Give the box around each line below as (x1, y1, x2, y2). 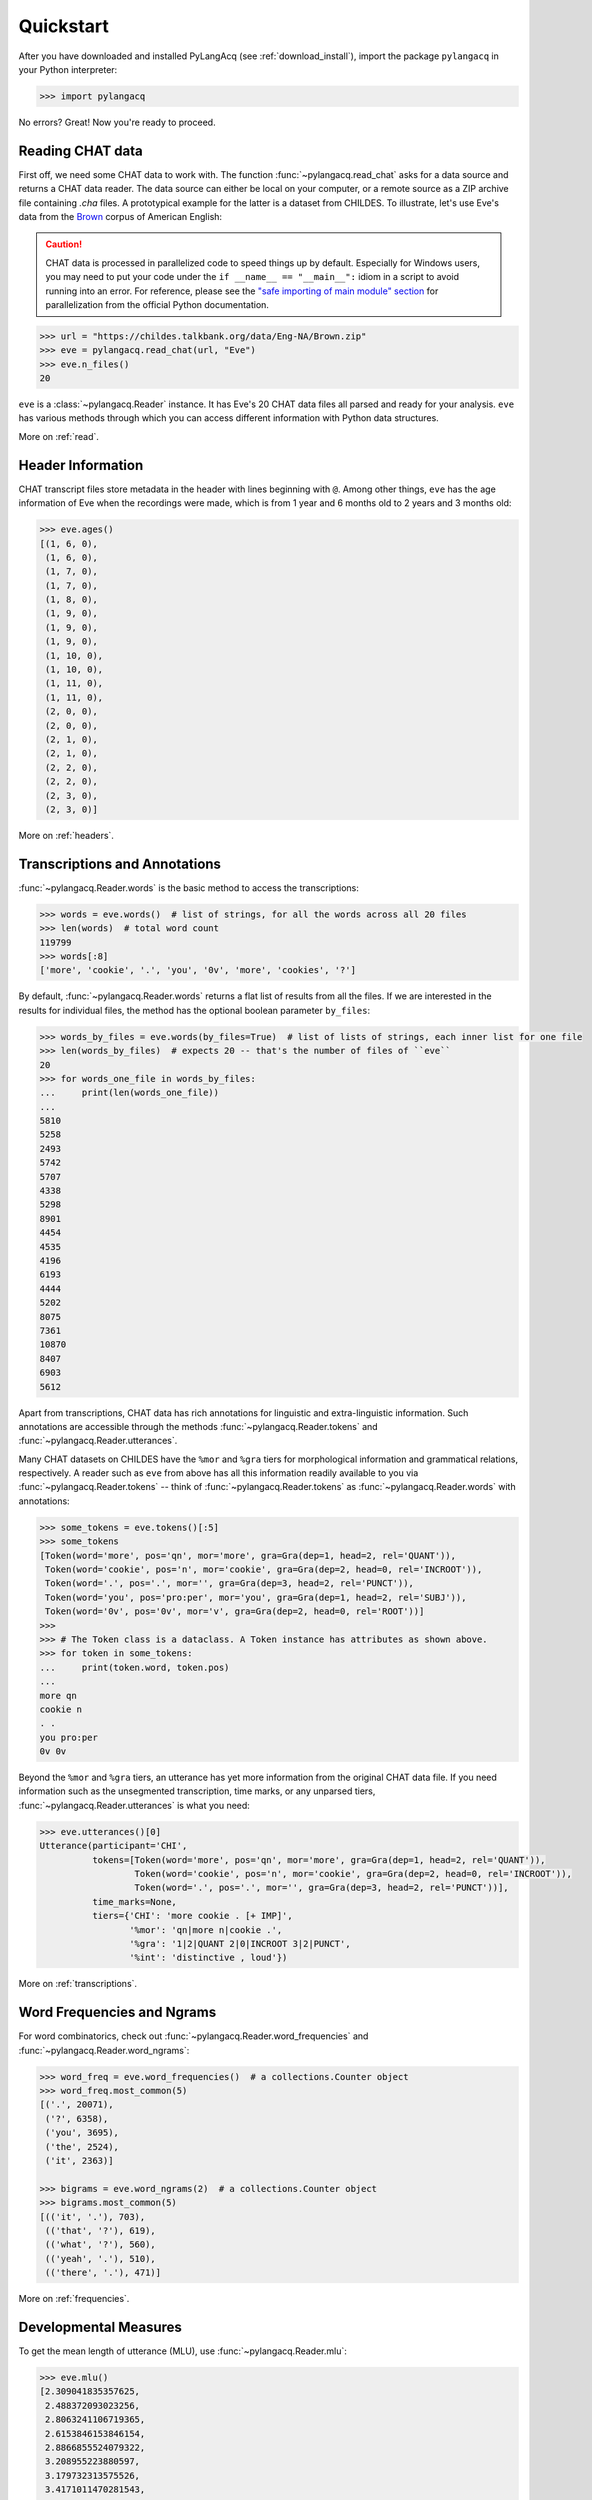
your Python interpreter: (18, 63, 118, 75)
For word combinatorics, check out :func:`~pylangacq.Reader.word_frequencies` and (18, 2030, 369, 2042)
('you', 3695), (45, 2127, 120, 2139)
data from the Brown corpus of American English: (18, 210, 223, 222)
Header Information (18, 456, 144, 474)
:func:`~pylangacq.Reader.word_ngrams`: (18, 2044, 190, 2056)
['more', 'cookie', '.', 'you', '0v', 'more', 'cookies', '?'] (39, 965, 357, 976)
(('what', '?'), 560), (45, 2239, 157, 2250)
